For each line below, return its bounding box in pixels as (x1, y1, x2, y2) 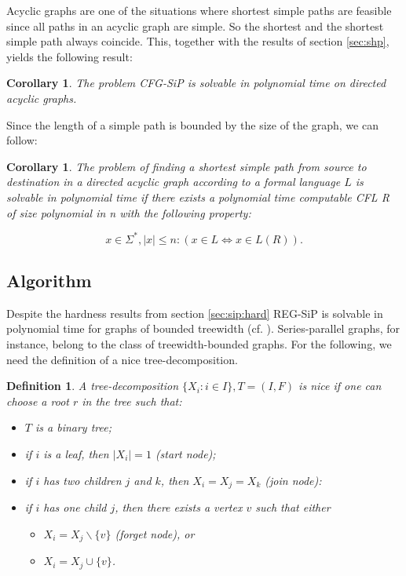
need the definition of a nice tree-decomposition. (6, 351, 238, 367)
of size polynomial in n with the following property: (6, 204, 251, 221)
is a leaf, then (43, 445, 109, 461)
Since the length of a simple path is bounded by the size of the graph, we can (6, 116, 379, 133)
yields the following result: (6, 48, 133, 64)
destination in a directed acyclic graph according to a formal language (6, 173, 341, 190)
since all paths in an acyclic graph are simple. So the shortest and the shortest (6, 17, 384, 34)
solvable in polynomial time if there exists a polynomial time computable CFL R (6, 188, 390, 205)
